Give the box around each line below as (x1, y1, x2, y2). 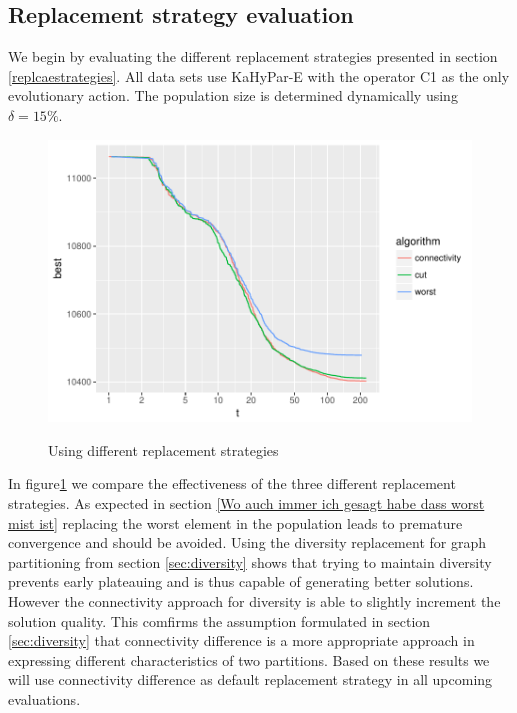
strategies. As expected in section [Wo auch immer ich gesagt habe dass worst (8, 493, 485, 514)
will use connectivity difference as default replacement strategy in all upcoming (8, 669, 493, 690)
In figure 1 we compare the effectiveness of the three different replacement (8, 473, 456, 494)
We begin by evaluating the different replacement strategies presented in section (8, 46, 498, 67)
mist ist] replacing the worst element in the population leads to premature (8, 512, 463, 533)
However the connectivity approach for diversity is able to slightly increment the (8, 590, 501, 611)
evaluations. (8, 688, 81, 709)
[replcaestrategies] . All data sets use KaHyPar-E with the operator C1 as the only (8, 65, 510, 86)
